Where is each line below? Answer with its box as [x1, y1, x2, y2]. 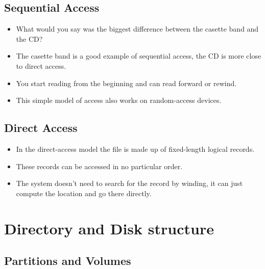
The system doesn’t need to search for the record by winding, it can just [16, 178, 243, 189]
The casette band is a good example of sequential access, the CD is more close [16, 50, 261, 61]
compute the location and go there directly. [16, 187, 152, 198]
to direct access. [16, 60, 66, 71]
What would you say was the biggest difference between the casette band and [16, 23, 259, 34]
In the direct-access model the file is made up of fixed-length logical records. [16, 143, 255, 154]
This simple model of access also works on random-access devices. [16, 95, 222, 105]
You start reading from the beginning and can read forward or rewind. [16, 77, 237, 88]
